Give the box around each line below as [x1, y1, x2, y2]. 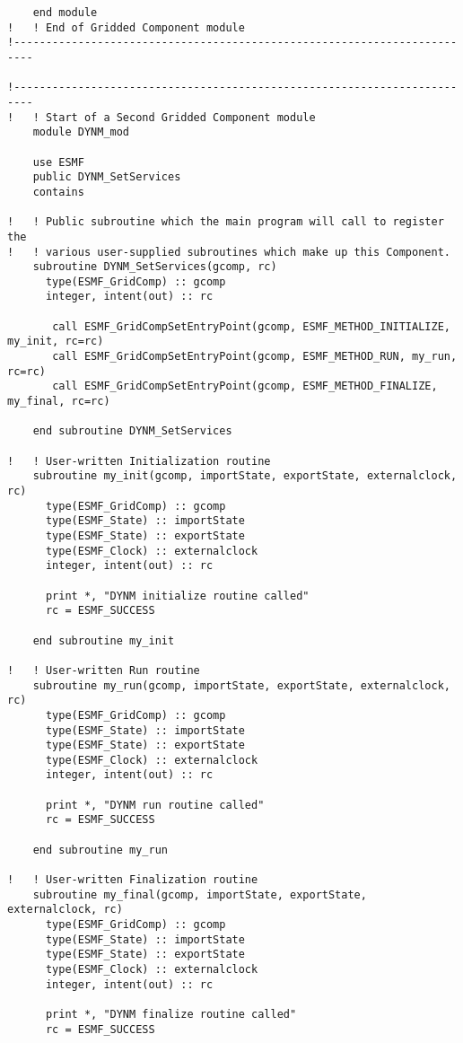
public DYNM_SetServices [32, 171, 181, 184]
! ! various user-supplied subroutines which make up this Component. [7, 245, 450, 259]
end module [32, 6, 98, 19]
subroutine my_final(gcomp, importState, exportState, [32, 888, 367, 901]
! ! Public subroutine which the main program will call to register [7, 215, 444, 229]
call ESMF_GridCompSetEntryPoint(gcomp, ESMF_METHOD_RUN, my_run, [52, 350, 458, 364]
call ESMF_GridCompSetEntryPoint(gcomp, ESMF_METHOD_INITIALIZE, [52, 320, 450, 333]
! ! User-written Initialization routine [7, 454, 271, 468]
